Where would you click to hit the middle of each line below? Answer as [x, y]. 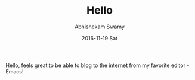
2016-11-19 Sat [100, 38]
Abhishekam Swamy [100, 27]
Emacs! [15, 71]
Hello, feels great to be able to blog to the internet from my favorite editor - [97, 65]
